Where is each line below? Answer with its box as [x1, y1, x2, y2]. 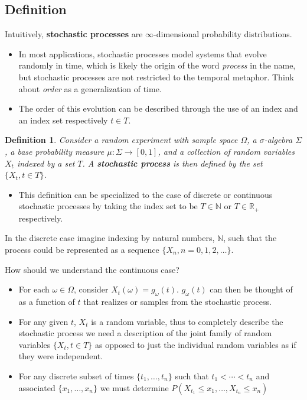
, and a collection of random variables [158, 145, 295, 157]
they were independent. [18, 350, 103, 362]
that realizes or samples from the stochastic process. [83, 295, 272, 307]
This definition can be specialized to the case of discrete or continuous [18, 188, 273, 200]
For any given [18, 315, 68, 327]
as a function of [18, 295, 75, 307]
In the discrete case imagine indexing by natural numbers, [5, 232, 215, 244]
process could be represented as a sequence [5, 243, 159, 255]
